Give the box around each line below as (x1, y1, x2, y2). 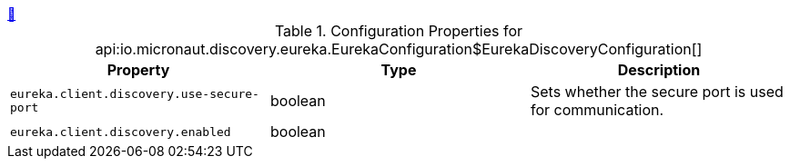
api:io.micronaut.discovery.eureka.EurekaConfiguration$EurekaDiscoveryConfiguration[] (95, 40, 703, 58)
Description (617, 61, 701, 79)
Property (106, 61, 170, 79)
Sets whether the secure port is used (530, 83, 784, 101)
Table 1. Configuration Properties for (274, 22, 523, 40)
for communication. (530, 101, 664, 119)
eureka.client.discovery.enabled (10, 124, 231, 139)
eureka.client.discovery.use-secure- (10, 87, 259, 101)
